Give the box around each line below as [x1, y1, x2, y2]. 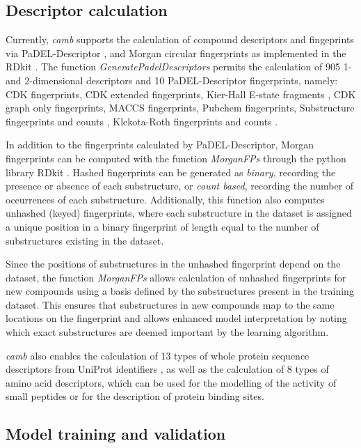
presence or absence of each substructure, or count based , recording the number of [6, 178, 354, 193]
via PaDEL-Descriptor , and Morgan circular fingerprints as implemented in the [6, 45, 346, 60]
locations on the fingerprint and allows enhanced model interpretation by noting [6, 311, 347, 325]
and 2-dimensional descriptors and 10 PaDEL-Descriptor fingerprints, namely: [6, 72, 338, 87]
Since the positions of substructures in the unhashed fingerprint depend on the [6, 256, 341, 271]
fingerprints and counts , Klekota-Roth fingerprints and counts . [6, 114, 278, 128]
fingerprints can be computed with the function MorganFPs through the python [6, 150, 346, 165]
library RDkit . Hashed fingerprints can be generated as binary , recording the [6, 164, 336, 179]
